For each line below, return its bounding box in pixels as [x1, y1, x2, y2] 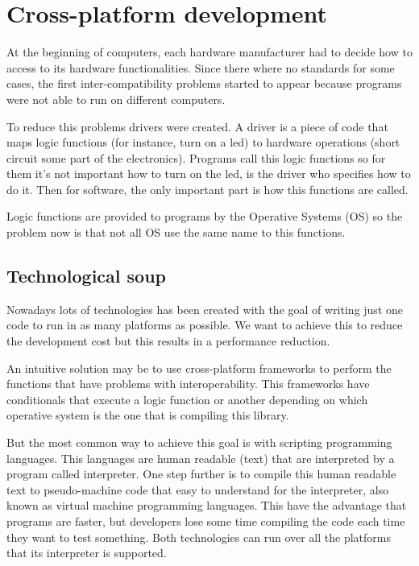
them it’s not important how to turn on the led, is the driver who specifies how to [6, 165, 411, 182]
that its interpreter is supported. [6, 544, 167, 561]
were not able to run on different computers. [6, 90, 226, 107]
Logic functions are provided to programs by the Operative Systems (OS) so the [6, 208, 403, 225]
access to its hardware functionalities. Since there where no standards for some [6, 59, 395, 76]
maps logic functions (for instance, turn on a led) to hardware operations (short [6, 134, 400, 151]
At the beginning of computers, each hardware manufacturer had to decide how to [6, 43, 413, 60]
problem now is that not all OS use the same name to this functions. [6, 224, 346, 241]
